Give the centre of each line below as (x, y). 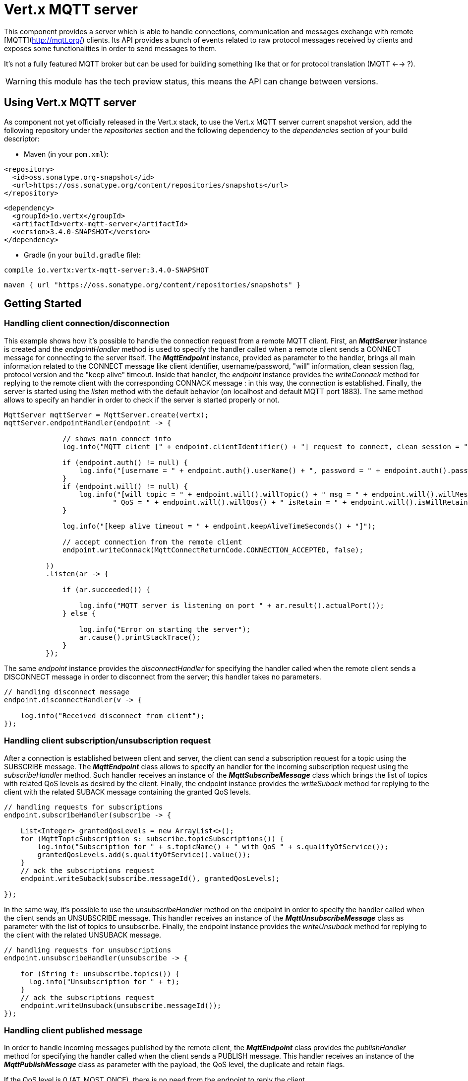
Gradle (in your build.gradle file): (83, 255)
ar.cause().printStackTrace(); (140, 637)
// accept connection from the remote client (152, 542)
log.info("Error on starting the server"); (165, 629)
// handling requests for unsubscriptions (88, 950)
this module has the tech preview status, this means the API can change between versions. (208, 81)
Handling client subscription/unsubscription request (107, 741)
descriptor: (22, 138)
